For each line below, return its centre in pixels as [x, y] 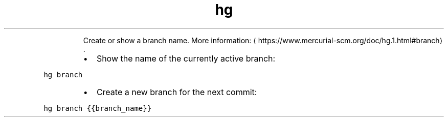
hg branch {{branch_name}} [98, 108]
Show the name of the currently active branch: [186, 58]
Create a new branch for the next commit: [177, 92]
